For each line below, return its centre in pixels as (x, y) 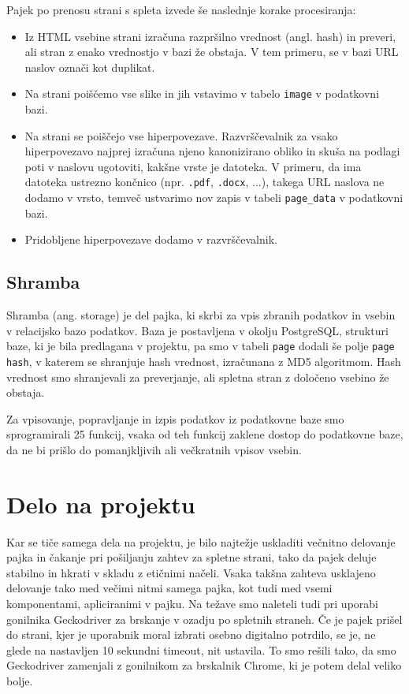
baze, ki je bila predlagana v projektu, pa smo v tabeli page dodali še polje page (201, 346)
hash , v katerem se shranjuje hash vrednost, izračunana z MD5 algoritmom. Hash (204, 361)
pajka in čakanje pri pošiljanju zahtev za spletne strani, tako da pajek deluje (191, 557)
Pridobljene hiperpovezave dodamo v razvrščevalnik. (151, 239)
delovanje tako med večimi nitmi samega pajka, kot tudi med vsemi (169, 588)
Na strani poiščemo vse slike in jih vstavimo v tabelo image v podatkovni (202, 93)
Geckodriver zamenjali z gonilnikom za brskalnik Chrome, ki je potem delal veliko (204, 665)
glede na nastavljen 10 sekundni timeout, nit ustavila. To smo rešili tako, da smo (201, 649)
